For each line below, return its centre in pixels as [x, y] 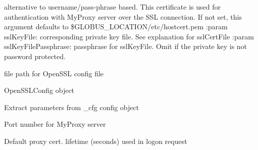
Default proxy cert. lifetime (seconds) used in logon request [96, 141]
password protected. [35, 56]
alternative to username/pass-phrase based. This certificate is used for [112, 7]
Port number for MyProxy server [55, 124]
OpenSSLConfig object [39, 90]
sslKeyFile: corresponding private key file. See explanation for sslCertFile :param [129, 36]
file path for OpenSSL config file [54, 73]
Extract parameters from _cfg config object [72, 107]
